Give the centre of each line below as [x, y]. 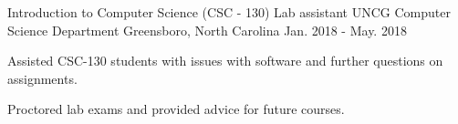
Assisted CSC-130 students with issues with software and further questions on [225, 61]
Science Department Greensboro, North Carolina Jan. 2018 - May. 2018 [207, 30]
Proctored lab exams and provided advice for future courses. [176, 109]
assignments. [42, 78]
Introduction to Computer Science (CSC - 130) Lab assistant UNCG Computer [229, 12]
